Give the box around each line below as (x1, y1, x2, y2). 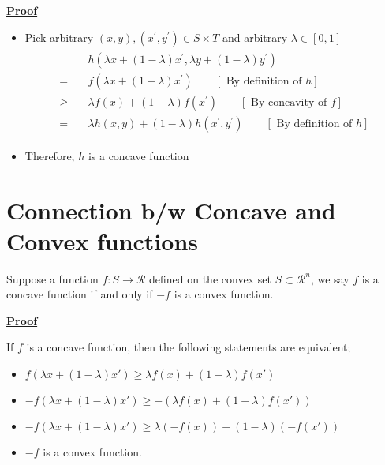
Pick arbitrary (24, 28, 94, 45)
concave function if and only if (6, 286, 153, 302)
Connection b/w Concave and (6, 193, 336, 226)
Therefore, (24, 147, 75, 163)
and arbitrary (222, 28, 288, 45)
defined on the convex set (148, 270, 271, 287)
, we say (310, 270, 349, 287)
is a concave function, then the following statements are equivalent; (26, 339, 351, 355)
